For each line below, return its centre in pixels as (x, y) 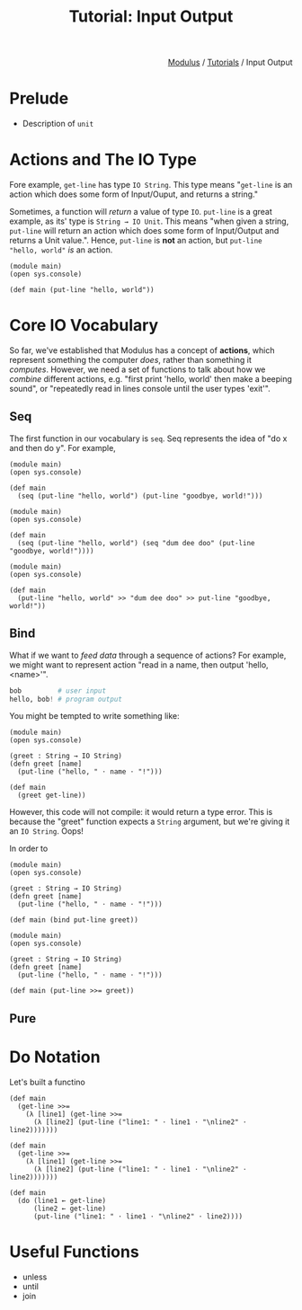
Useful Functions (74, 1252)
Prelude (39, 98)
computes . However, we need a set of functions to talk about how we (138, 369)
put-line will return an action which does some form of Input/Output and (144, 231)
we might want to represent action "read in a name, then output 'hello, (139, 664)
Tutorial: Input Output (151, 17)
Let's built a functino (47, 1082)
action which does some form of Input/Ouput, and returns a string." (134, 194)
